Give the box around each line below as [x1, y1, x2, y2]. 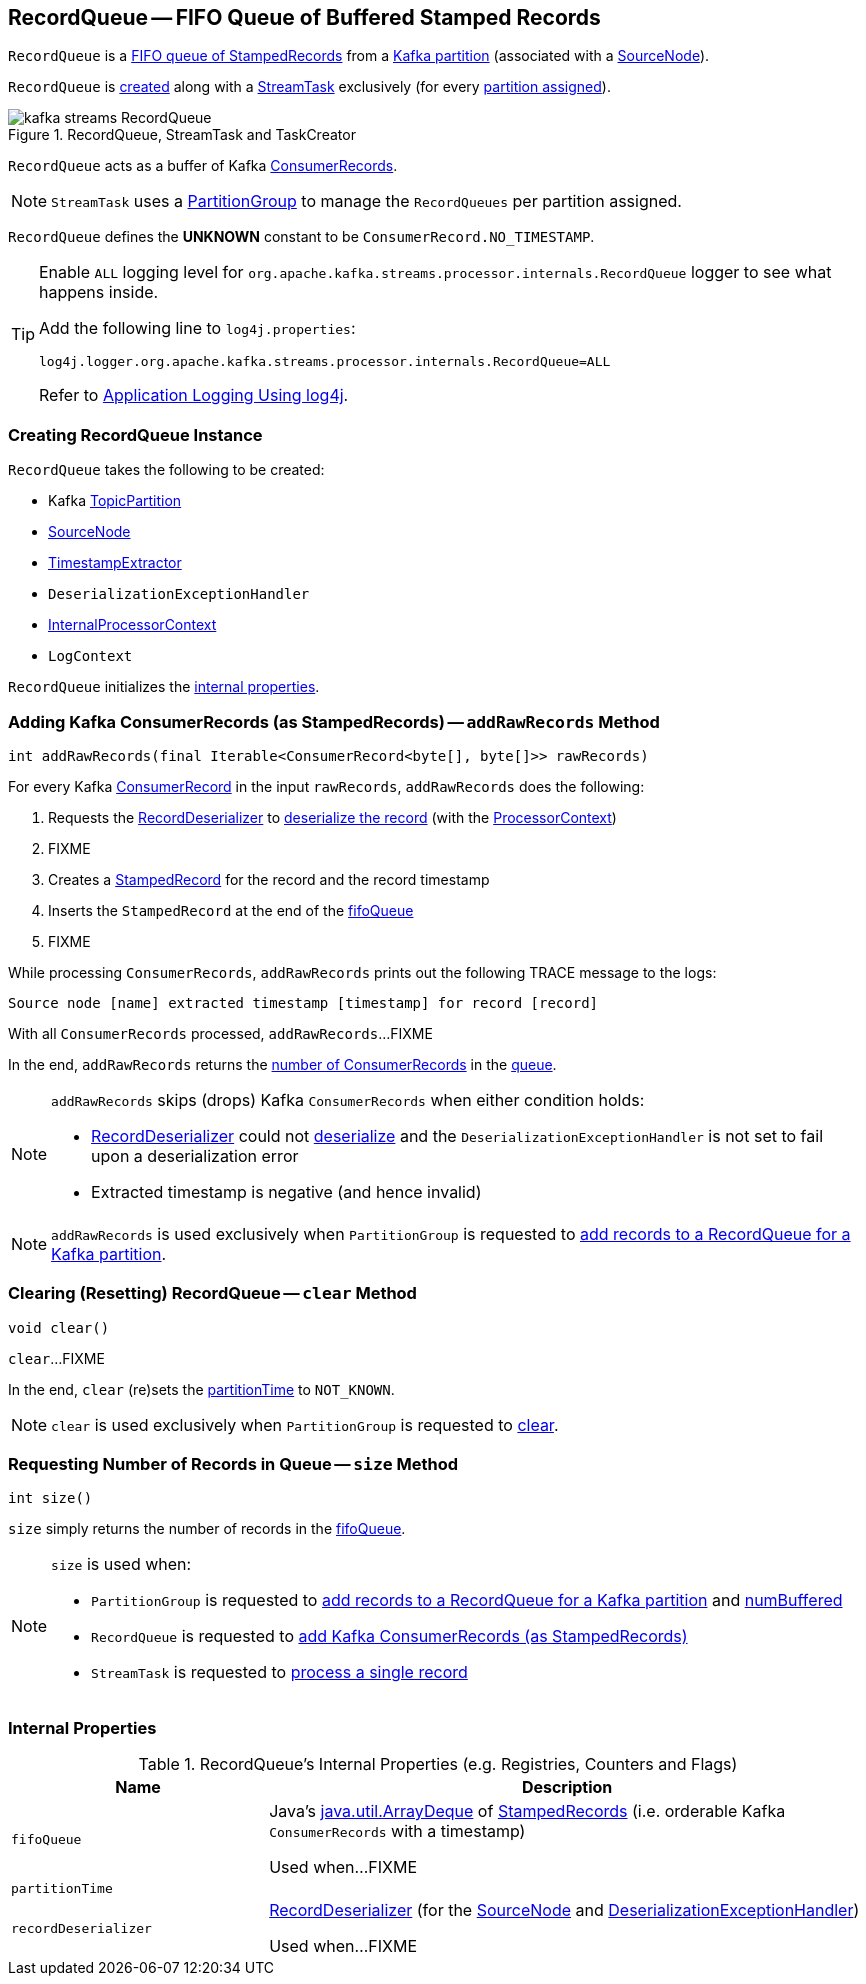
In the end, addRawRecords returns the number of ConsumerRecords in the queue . [8, 1055, 557, 1073]
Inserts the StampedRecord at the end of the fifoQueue [48, 901, 414, 919]
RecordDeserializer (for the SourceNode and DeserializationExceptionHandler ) [269, 1900, 860, 1921]
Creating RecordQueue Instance [8, 424, 263, 445]
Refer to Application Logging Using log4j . [39, 385, 349, 406]
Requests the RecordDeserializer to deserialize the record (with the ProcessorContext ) [48, 808, 617, 826]
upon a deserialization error [91, 1145, 299, 1166]
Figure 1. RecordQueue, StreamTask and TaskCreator [8, 126, 356, 144]
